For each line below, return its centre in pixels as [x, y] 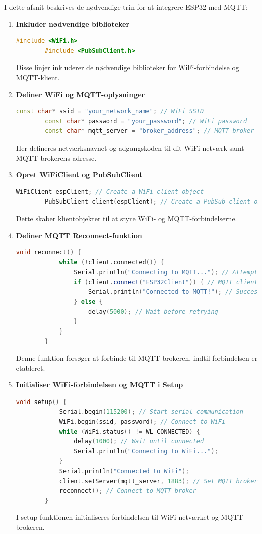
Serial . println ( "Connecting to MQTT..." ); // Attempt [166, 272]
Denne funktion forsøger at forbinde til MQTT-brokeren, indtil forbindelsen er [137, 358]
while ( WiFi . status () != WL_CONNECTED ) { [130, 431]
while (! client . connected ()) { [112, 262]
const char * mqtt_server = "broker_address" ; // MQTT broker [150, 131]
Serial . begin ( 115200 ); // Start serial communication [151, 412]
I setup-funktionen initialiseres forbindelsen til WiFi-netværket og [117, 517]
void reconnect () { [48, 253]
